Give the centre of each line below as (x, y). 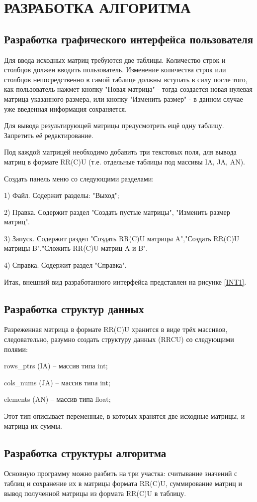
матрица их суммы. (33, 425)
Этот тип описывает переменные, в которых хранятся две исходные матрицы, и (125, 416)
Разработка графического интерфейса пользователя (129, 39)
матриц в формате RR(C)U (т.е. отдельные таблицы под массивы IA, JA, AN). (125, 161)
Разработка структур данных (74, 308)
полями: (16, 349)
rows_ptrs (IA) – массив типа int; (56, 366)
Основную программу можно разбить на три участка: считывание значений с (121, 473)
